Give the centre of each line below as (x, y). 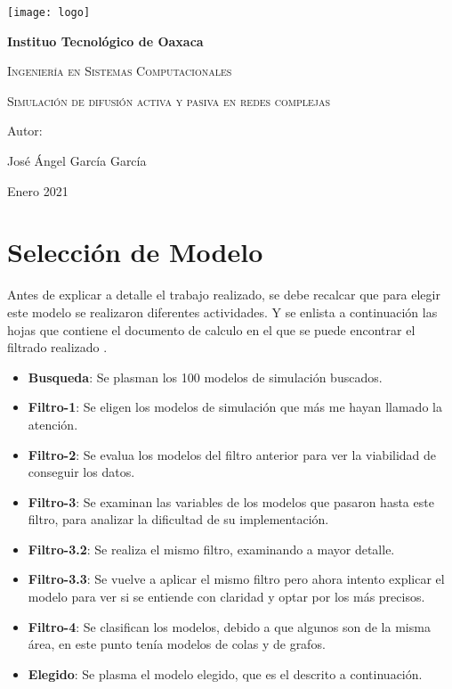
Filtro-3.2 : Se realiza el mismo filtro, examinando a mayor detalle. (211, 549)
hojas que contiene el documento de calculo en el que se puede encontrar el (211, 329)
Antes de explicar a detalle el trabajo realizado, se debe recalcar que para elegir (224, 295)
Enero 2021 (38, 190)
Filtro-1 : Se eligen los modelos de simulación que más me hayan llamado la (235, 407)
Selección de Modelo (135, 252)
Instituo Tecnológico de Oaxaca (105, 41)
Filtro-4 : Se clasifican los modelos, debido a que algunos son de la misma (229, 626)
